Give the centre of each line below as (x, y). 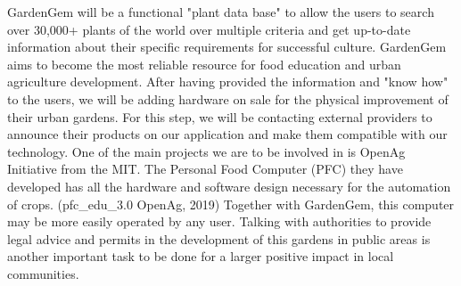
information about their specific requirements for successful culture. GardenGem (227, 47)
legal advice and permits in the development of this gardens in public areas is (219, 238)
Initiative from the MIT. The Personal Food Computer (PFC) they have (205, 169)
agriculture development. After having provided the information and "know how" (228, 82)
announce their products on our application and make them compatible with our (227, 134)
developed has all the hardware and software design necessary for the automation (229, 186)
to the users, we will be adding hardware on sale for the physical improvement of (228, 98)
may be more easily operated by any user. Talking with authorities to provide (219, 221)
